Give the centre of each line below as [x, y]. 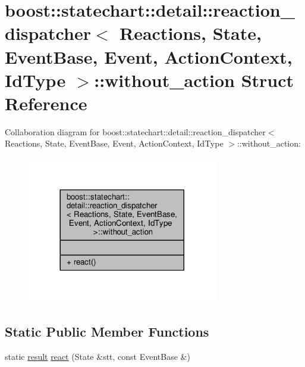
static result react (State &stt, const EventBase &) [98, 356]
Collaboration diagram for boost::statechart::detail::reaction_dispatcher [135, 131]
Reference [46, 103]
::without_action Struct [194, 80]
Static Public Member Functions [107, 332]
